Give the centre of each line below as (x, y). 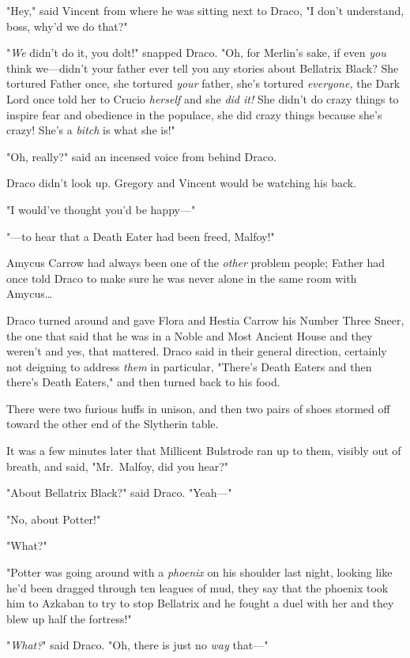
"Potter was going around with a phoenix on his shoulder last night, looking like (199, 572)
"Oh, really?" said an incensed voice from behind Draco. (141, 156)
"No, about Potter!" (54, 519)
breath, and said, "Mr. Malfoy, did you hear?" (118, 466)
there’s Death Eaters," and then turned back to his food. (143, 382)
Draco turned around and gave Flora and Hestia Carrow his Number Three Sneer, (205, 320)
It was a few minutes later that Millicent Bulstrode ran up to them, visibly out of (204, 451)
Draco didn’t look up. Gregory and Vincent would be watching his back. (182, 183)
